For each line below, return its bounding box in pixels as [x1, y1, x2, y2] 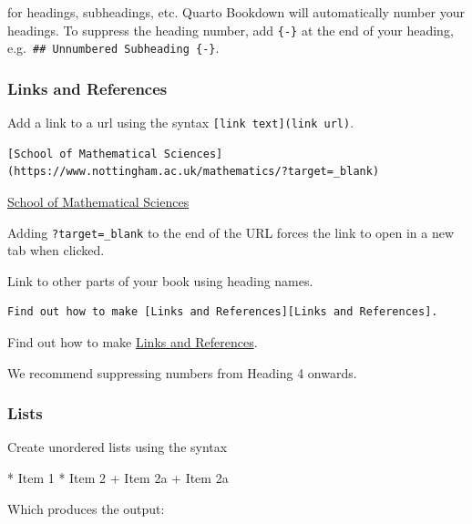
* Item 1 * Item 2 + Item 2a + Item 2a [7, 468, 229, 487]
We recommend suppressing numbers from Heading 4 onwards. [7, 363, 357, 382]
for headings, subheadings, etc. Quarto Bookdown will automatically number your [7, 3, 465, 21]
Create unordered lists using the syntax [7, 437, 228, 457]
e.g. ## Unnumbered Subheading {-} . [7, 38, 220, 57]
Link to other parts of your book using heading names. [7, 271, 313, 290]
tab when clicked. [7, 241, 105, 260]
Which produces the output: [7, 498, 165, 518]
